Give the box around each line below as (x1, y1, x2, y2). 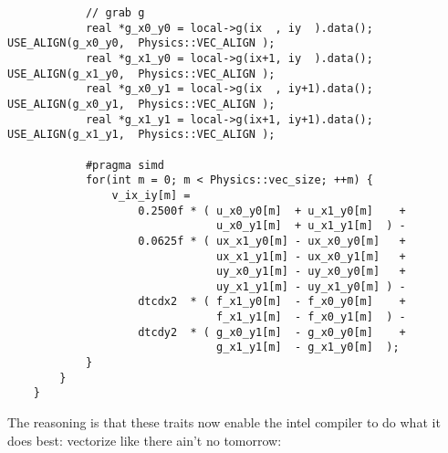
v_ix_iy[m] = (111, 188, 191, 202)
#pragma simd (85, 158, 164, 172)
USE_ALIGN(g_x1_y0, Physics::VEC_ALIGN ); (7, 67, 276, 80)
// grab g (85, 6, 145, 19)
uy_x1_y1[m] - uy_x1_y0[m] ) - (216, 279, 406, 293)
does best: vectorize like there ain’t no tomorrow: (7, 430, 282, 449)
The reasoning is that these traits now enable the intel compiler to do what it (7, 413, 441, 432)
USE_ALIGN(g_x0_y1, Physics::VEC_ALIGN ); (7, 97, 276, 111)
